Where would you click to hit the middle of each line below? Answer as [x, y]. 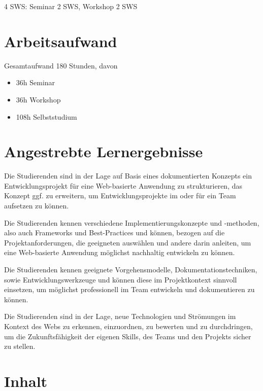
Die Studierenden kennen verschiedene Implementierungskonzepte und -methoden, [132, 222]
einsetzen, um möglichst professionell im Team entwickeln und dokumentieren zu [129, 289]
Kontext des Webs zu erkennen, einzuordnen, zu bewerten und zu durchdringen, [128, 326]
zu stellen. [20, 346]
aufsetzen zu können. [37, 205]
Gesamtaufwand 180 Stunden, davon [61, 65]
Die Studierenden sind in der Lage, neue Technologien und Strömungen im [120, 316]
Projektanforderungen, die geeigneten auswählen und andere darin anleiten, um [128, 242]
